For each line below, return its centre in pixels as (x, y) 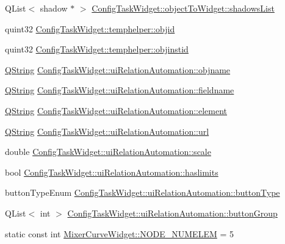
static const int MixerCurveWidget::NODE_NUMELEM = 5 (119, 233)
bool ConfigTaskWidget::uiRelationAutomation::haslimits (112, 172)
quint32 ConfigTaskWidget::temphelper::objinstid (97, 49)
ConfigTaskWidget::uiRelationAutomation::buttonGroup (172, 213)
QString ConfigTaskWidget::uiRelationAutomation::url (107, 131)
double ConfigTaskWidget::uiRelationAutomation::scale (108, 152)
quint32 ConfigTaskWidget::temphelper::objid (90, 28)
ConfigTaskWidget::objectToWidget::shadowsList (183, 8)
